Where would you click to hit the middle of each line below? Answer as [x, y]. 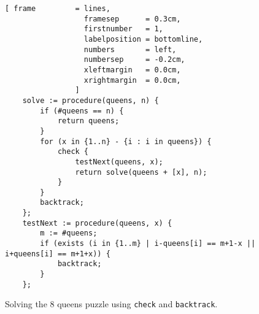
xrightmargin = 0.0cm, [132, 80]
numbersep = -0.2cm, [134, 60]
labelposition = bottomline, [143, 39]
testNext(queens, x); [119, 162]
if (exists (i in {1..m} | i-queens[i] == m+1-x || [148, 244]
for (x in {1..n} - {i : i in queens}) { [126, 141]
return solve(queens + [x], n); [141, 172]
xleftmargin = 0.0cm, [132, 70]
